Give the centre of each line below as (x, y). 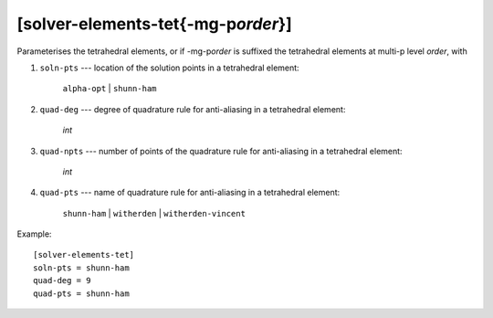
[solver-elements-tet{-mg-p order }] (154, 24)
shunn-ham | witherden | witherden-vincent (154, 213)
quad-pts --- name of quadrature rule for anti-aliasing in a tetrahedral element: (190, 193)
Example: (34, 234)
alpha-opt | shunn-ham (110, 89)
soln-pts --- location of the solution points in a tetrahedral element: (170, 68)
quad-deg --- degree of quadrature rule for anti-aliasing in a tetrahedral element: (193, 109)
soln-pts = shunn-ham (81, 268)
